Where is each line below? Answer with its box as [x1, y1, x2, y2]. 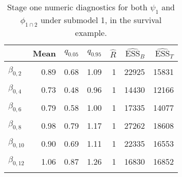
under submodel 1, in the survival [40, 14, 162, 26]
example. [75, 27, 107, 39]
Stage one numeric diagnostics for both [7, 1, 148, 13]
